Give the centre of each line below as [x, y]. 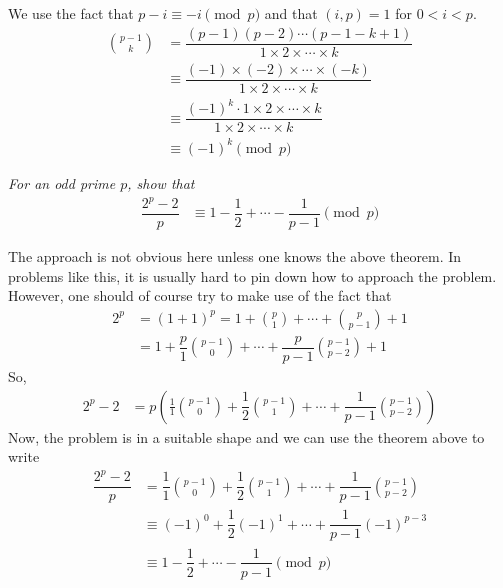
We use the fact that [71, 13]
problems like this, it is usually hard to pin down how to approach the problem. [252, 275]
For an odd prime [62, 182]
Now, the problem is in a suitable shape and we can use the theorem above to [246, 436]
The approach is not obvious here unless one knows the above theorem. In [235, 256]
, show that [161, 182]
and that [291, 13]
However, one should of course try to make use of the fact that [200, 295]
